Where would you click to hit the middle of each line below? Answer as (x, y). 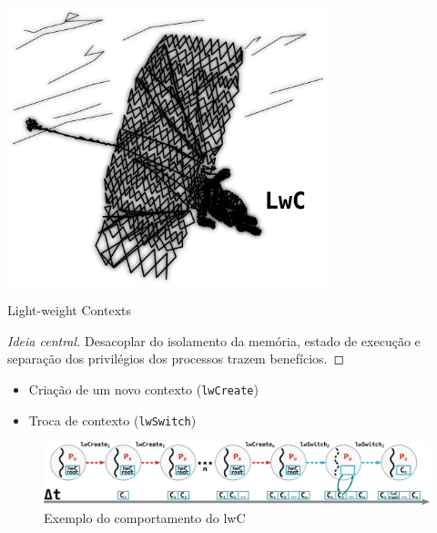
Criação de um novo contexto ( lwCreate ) (143, 389)
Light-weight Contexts (69, 310)
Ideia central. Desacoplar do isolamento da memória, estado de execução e (214, 340)
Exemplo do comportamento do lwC (145, 517)
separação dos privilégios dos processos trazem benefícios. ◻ (176, 359)
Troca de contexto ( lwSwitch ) (112, 420)
